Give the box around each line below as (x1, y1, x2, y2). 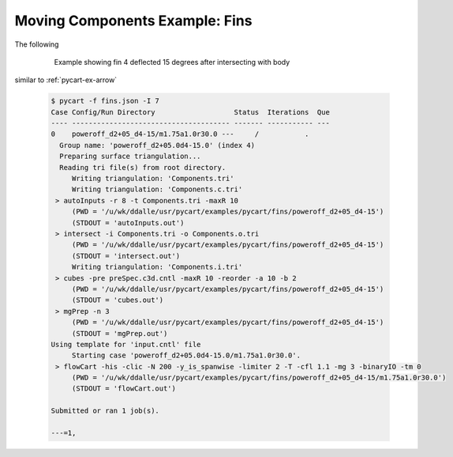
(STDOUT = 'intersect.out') (71, 251, 181, 260)
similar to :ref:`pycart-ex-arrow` (14, 75, 118, 85)
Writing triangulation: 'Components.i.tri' (71, 262, 243, 272)
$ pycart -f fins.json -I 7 (51, 96, 159, 106)
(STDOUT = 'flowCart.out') (71, 384, 177, 393)
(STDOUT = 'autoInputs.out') (71, 218, 185, 227)
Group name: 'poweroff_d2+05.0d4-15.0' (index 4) (59, 141, 256, 149)
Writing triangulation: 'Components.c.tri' (71, 185, 243, 194)
